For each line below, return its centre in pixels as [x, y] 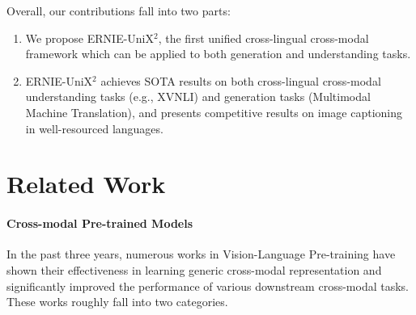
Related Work [86, 184]
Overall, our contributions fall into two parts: [119, 10]
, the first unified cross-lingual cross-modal [263, 38]
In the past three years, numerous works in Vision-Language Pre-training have [201, 254]
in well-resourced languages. [94, 128]
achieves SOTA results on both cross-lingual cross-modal [241, 80]
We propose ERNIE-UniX [90, 38]
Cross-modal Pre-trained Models [100, 223]
